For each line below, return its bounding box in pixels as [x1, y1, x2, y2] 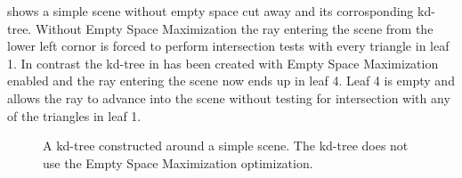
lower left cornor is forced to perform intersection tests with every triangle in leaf [7, 36, 450, 55]
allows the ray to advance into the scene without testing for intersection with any [7, 88, 450, 107]
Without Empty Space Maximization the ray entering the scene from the [35, 19, 434, 37]
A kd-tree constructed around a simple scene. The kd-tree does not [43, 136, 409, 155]
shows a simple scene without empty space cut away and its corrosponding [7, 2, 414, 20]
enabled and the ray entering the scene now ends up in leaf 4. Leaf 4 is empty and [7, 71, 455, 90]
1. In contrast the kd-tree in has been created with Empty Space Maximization [7, 53, 439, 72]
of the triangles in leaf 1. [7, 106, 142, 125]
